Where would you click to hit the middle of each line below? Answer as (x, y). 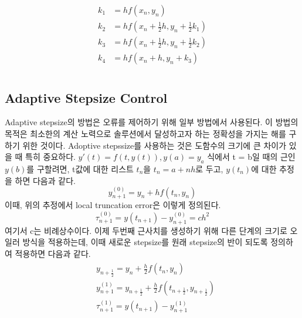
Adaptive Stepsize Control (86, 97)
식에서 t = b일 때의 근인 (251, 157)
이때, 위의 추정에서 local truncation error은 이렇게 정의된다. (113, 205)
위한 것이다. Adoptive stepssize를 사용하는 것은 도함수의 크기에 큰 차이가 (155, 145)
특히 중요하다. (50, 157)
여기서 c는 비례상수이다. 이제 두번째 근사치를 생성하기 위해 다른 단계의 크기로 (146, 230)
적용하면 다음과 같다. (53, 253)
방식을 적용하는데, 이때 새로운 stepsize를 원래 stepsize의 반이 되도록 (145, 242)
